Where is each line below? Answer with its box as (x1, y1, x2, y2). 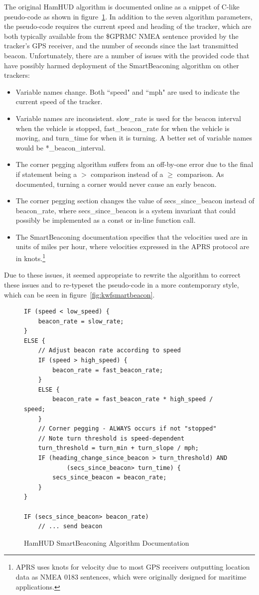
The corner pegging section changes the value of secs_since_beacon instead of (15, 195, 255, 206)
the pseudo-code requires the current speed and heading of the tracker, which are (4, 21, 252, 31)
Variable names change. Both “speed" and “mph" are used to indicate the (15, 86, 240, 97)
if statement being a (15, 168, 77, 179)
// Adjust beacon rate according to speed (38, 347, 181, 354)
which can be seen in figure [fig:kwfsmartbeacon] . (4, 289, 155, 299)
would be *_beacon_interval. (15, 142, 106, 152)
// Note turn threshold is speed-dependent (38, 435, 185, 442)
